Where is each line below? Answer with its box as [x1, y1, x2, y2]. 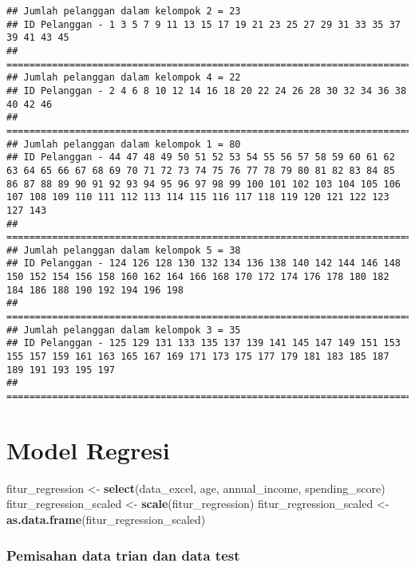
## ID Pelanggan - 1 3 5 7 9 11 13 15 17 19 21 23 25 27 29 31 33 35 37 [6, 18, 401, 30]
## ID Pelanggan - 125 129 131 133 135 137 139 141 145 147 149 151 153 [6, 337, 401, 349]
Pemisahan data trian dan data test [6, 545, 240, 565]
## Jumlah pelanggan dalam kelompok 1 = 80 [6, 138, 241, 150]
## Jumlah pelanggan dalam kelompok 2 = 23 [6, 6, 241, 17]
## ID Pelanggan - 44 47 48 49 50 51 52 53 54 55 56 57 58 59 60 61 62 [6, 152, 395, 163]
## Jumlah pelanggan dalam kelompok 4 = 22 [6, 72, 241, 84]
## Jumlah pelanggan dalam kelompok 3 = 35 [6, 324, 241, 336]
